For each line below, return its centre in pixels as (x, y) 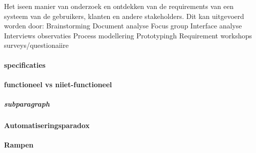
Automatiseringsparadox (47, 125)
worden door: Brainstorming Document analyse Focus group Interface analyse (123, 26)
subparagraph (27, 103)
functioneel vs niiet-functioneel (58, 84)
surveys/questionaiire (36, 45)
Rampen (19, 145)
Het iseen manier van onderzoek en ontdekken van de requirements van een (119, 6)
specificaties (25, 65)
